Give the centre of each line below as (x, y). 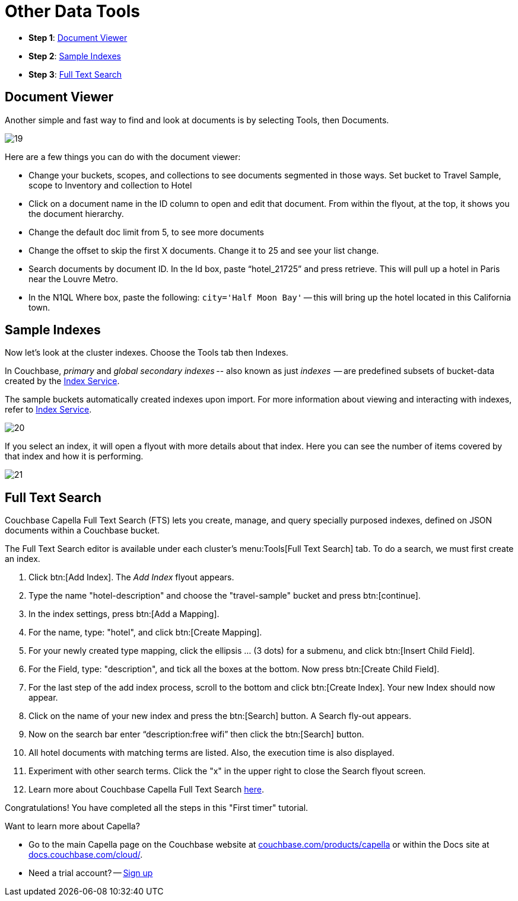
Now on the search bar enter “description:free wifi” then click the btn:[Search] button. (196, 734)
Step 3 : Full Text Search (75, 74)
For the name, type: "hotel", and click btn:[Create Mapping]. (145, 632)
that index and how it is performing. (74, 456)
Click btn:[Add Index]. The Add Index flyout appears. (131, 577)
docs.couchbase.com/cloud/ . (86, 855)
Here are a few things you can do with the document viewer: (123, 156)
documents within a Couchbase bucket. (82, 531)
